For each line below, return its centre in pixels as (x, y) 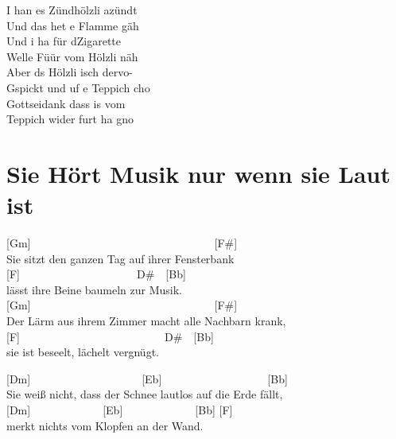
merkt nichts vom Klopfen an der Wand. (105, 425)
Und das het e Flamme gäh (73, 25)
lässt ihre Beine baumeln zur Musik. (95, 289)
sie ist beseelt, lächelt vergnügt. (83, 352)
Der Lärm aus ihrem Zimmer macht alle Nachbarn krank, (146, 321)
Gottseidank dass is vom (66, 103)
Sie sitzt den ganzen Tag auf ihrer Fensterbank (120, 258)
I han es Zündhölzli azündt (72, 10)
